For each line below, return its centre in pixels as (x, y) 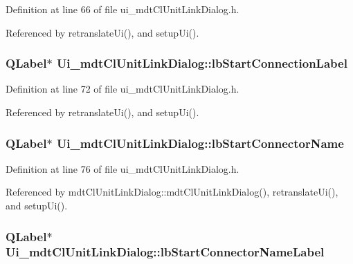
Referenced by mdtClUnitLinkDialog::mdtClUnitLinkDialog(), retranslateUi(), (172, 192)
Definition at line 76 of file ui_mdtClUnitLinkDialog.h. (123, 168)
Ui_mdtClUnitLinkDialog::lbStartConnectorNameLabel (165, 252)
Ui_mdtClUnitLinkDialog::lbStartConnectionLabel (202, 63)
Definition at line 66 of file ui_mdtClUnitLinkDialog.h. (123, 9)
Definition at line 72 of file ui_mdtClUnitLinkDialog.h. (123, 89)
